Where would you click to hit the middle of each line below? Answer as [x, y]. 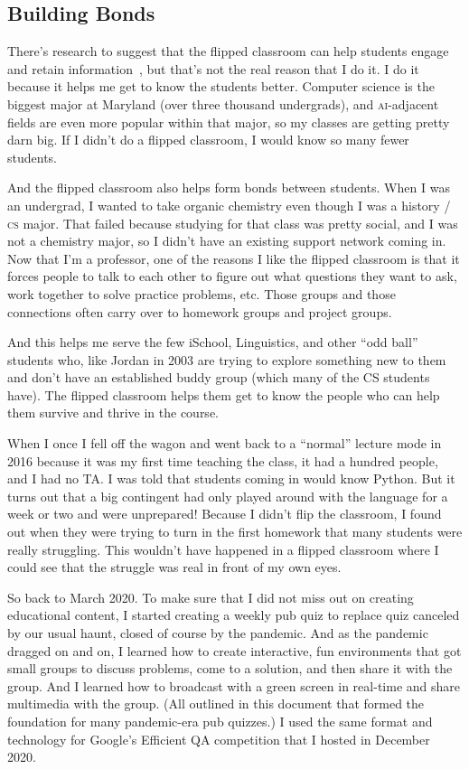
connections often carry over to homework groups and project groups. [200, 311]
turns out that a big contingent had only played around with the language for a [228, 496]
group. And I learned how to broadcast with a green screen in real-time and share [234, 685]
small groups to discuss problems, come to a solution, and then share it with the [230, 668]
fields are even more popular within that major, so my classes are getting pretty [229, 122]
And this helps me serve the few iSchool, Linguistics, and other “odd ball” [213, 342]
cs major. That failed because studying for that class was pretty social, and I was [233, 223]
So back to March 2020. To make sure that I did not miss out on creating [211, 597]
